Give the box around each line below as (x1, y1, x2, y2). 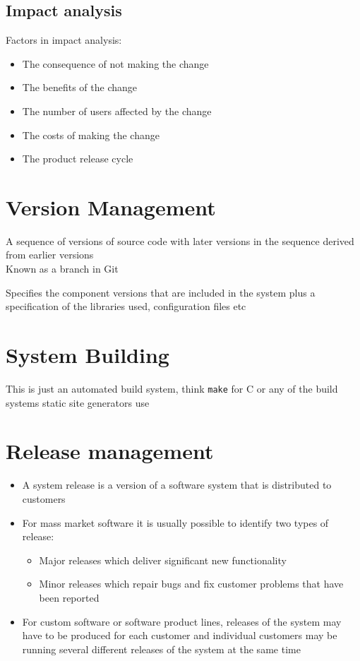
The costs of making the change (22, 127, 160, 142)
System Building (6, 340, 169, 369)
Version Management (6, 192, 216, 221)
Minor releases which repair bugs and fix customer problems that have (39, 576, 344, 591)
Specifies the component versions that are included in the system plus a (6, 285, 316, 299)
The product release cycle (22, 151, 133, 166)
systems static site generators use (6, 395, 150, 410)
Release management (6, 436, 214, 465)
